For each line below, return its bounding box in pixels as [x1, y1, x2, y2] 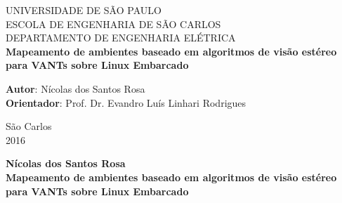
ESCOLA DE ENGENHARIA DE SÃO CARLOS [6, 16, 221, 31]
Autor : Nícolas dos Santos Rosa [6, 81, 145, 96]
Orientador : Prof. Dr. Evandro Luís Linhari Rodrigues [6, 95, 246, 110]
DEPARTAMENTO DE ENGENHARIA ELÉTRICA [6, 30, 236, 45]
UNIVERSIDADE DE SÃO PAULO [6, 3, 162, 17]
